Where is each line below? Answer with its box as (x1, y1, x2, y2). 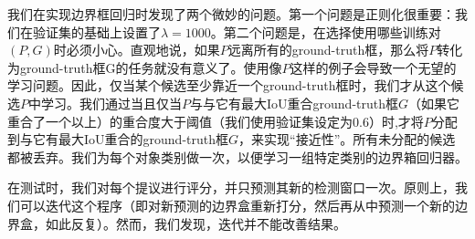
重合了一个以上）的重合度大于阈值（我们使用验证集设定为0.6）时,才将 (7, 111, 424, 130)
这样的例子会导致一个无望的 (290, 57, 457, 77)
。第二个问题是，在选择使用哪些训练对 (210, 22, 441, 41)
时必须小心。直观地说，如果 (53, 40, 220, 59)
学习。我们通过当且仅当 (40, 93, 182, 112)
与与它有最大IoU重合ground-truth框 (190, 93, 399, 112)
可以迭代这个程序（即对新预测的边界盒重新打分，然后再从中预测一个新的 (19, 195, 455, 214)
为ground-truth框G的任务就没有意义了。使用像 (7, 57, 282, 77)
